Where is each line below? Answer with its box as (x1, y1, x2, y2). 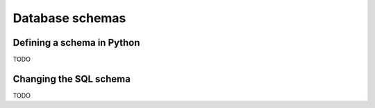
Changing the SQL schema (12, 73, 131, 84)
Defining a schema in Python (12, 37, 140, 48)
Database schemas (12, 10, 126, 26)
